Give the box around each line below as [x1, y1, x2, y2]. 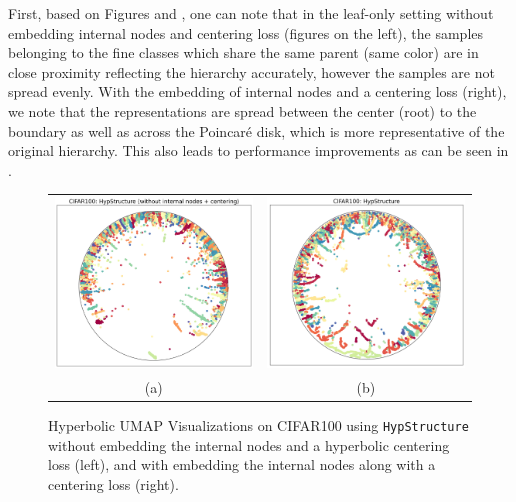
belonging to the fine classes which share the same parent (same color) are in [8, 42, 479, 63]
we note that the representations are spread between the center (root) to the [8, 100, 477, 121]
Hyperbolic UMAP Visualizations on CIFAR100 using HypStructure [48, 415, 469, 436]
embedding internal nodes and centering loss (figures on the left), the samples [8, 22, 484, 43]
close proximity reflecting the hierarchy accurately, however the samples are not [8, 61, 495, 82]
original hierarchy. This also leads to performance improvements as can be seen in [8, 140, 509, 161]
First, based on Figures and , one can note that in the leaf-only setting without [8, 3, 494, 23]
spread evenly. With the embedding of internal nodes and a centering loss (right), [8, 81, 507, 102]
